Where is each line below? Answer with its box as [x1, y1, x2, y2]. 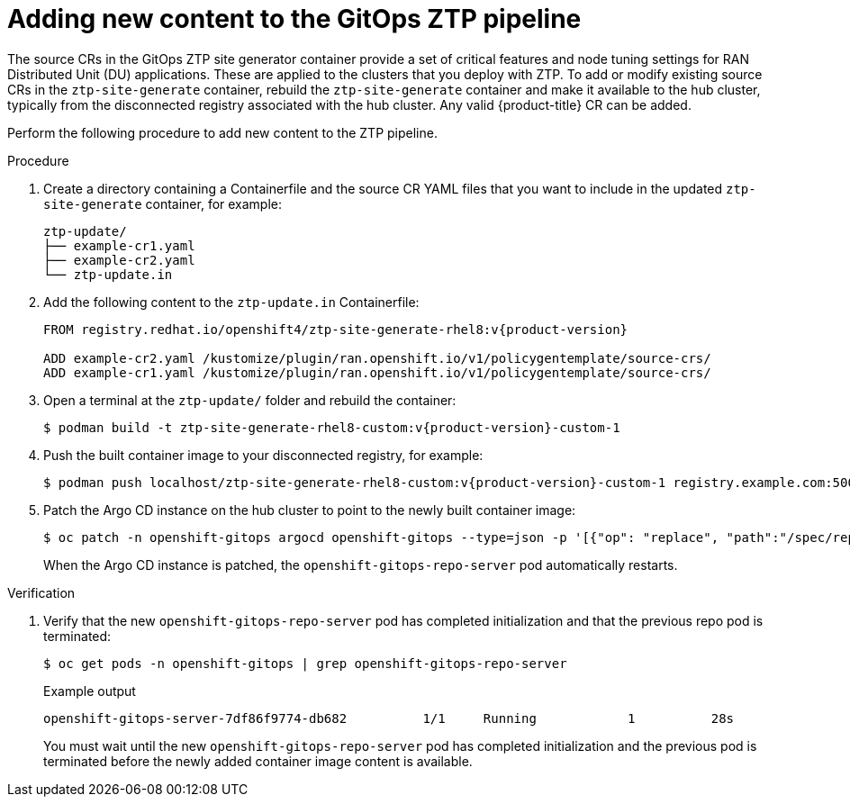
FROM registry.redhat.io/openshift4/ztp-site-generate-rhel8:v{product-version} [43, 321, 628, 337]
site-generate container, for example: [43, 195, 283, 212]
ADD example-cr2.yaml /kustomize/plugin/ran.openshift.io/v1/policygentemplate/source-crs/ [43, 350, 711, 366]
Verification [7, 584, 76, 601]
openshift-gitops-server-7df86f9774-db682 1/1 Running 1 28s [43, 710, 735, 726]
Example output [43, 682, 136, 699]
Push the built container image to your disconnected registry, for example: [43, 447, 484, 463]
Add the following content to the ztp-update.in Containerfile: [43, 294, 420, 310]
